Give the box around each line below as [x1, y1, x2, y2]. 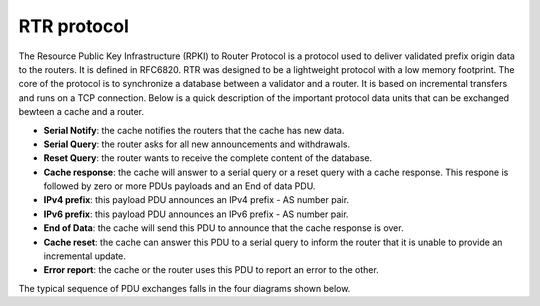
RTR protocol [18, 15, 130, 37]
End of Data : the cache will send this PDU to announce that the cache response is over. [43, 222, 404, 234]
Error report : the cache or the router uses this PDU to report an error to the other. [43, 264, 379, 276]
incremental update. [43, 250, 127, 262]
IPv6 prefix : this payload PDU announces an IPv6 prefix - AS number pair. [43, 208, 349, 220]
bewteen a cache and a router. [18, 106, 145, 118]
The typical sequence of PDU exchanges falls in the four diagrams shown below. [18, 282, 351, 294]
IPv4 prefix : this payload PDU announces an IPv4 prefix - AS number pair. [43, 194, 350, 206]
